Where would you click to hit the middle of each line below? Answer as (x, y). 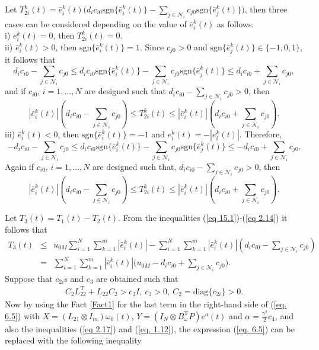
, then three (266, 9)
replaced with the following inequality (73, 340)
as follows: (235, 23)
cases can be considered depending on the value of (96, 23)
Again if (20, 166)
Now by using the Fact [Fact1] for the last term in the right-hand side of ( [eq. (146, 304)
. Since (152, 46)
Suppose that (29, 278)
